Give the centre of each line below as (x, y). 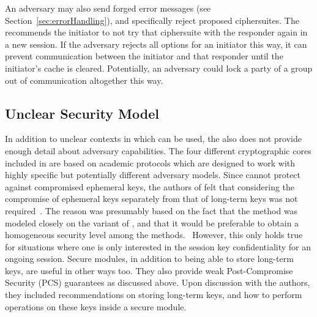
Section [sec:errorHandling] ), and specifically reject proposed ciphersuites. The (152, 20)
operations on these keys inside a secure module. (96, 306)
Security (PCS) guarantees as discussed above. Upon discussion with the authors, (158, 282)
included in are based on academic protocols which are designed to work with (150, 162)
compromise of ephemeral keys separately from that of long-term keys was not (151, 199)
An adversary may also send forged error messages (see (108, 8)
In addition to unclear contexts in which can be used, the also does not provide (153, 139)
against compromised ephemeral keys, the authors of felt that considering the (150, 186)
